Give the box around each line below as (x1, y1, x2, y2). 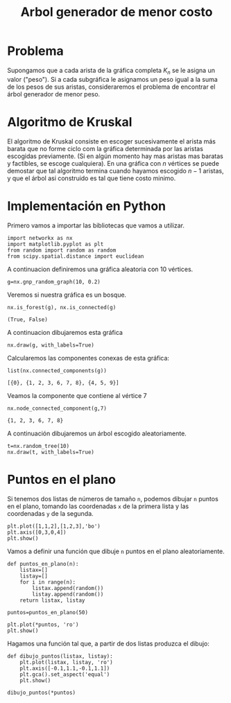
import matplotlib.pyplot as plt (7, 241, 104, 248)
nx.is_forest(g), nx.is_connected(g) (7, 304, 117, 311)
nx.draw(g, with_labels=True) (7, 341, 95, 349)
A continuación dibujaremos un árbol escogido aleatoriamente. (7, 429, 187, 437)
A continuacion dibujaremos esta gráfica (7, 328, 123, 336)
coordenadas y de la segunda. (7, 509, 94, 517)
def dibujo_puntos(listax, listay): (7, 652, 113, 659)
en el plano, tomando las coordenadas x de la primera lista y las (7, 502, 189, 510)
